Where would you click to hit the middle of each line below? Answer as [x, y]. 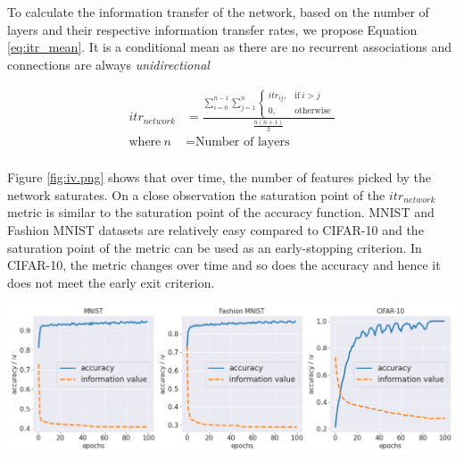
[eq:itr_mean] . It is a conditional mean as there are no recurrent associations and [230, 47]
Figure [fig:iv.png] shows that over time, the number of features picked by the [220, 177]
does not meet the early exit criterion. [111, 282]
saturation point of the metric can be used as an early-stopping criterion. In [215, 247]
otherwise [313, 110]
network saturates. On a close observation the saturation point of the [196, 194]
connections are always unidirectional [108, 64]
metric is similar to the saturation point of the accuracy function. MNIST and [221, 212]
